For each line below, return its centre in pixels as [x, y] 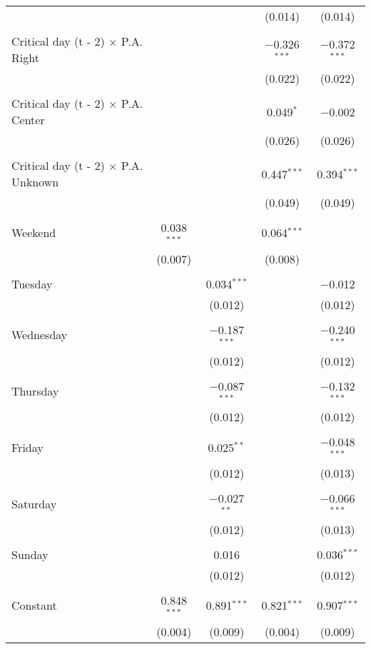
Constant [34, 605]
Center [28, 120]
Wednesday [40, 335]
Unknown [35, 182]
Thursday [35, 391]
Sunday [30, 554]
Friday [27, 447]
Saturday [34, 503]
